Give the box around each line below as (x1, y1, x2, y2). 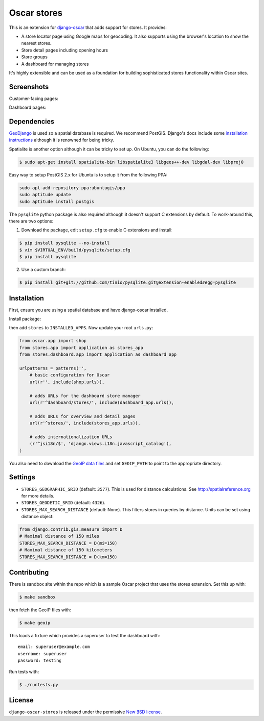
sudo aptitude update (19, 192, 71, 198)
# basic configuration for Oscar (29, 373, 110, 378)
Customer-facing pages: (9, 96, 59, 101)
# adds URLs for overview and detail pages (29, 413, 135, 419)
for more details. (21, 493, 55, 498)
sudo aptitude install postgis (19, 199, 95, 204)
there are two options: (9, 218, 54, 224)
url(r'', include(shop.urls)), (29, 379, 105, 385)
